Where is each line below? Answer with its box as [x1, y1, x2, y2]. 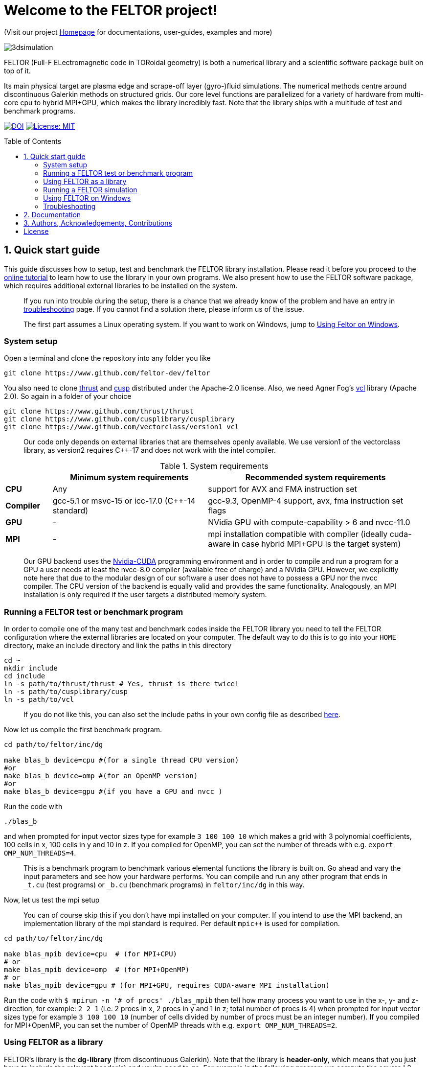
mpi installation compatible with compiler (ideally [208, 529, 388, 539]
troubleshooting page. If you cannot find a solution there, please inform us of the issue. [23, 304, 304, 313]
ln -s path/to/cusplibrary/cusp [4, 688, 128, 696]
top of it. [4, 66, 31, 75]
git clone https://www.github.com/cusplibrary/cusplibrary [4, 415, 235, 423]
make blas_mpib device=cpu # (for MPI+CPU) [4, 950, 178, 958]
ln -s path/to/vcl [4, 696, 74, 704]
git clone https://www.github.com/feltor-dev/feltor [4, 369, 210, 377]
